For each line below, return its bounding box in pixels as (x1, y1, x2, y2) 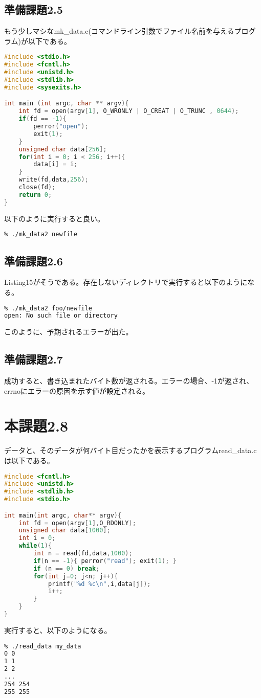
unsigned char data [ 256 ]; (18, 145, 107, 153)
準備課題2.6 (4, 253, 63, 268)
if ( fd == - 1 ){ (18, 115, 67, 123)
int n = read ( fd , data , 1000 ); (33, 550, 133, 557)
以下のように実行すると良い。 (4, 213, 104, 223)
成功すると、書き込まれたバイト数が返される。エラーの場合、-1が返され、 (4, 375, 254, 386)
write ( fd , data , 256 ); (18, 176, 89, 184)
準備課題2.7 (4, 351, 63, 367)
